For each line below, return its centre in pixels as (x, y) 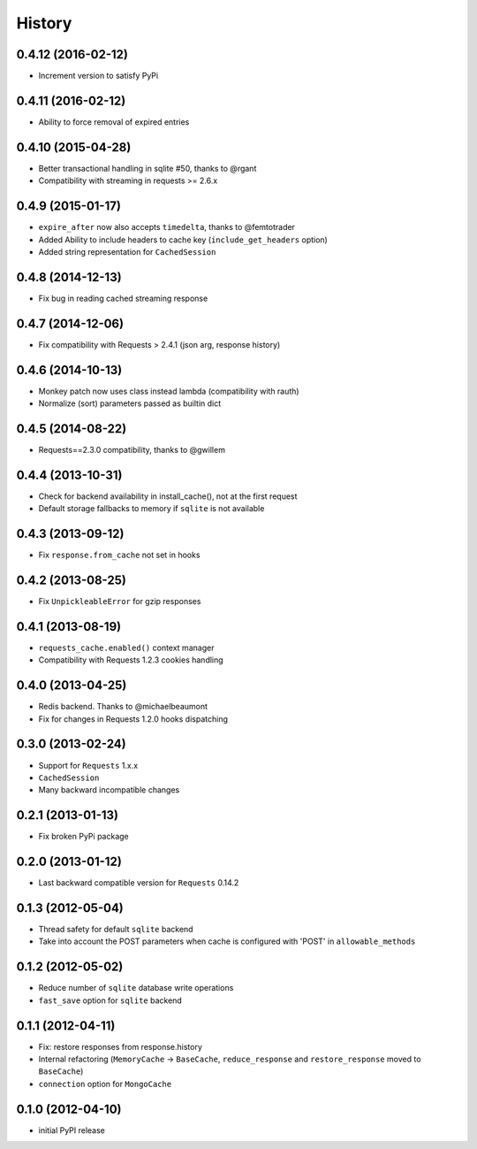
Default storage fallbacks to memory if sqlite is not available (151, 509)
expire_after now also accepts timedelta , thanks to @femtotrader (167, 227)
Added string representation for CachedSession (127, 251)
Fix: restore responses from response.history (121, 1046)
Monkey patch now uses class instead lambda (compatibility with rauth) (169, 391)
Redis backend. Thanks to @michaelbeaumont (123, 707)
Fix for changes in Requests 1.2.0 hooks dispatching (133, 719)
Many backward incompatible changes (109, 790)
